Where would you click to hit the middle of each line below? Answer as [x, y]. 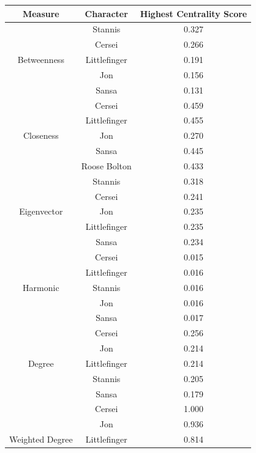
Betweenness [41, 60]
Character [106, 13]
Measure [41, 13]
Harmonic [41, 287]
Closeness [41, 135]
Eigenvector [41, 211]
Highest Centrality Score [194, 13]
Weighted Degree [41, 439]
